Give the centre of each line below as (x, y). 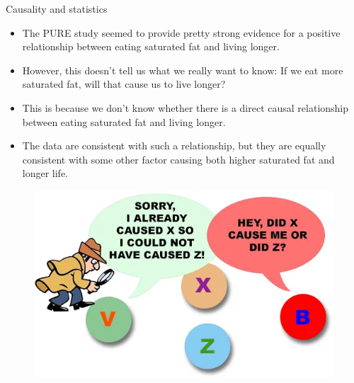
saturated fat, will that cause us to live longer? (124, 84)
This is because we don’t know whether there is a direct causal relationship (185, 107)
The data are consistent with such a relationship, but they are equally (174, 145)
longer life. (45, 173)
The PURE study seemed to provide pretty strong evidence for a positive (181, 32)
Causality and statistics (57, 8)
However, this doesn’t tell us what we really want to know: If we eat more (183, 70)
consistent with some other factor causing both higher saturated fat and (178, 159)
